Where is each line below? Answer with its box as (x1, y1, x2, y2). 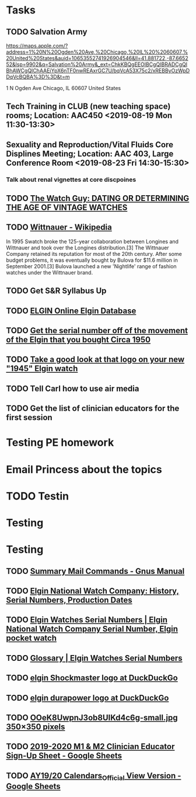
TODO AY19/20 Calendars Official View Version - (6, 771, 181, 782)
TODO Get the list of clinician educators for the (6, 404, 180, 414)
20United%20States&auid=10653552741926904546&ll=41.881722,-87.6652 (6, 55, 188, 61)
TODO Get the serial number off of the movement (6, 325, 188, 336)
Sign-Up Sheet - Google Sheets (6, 751, 123, 761)
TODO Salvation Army (6, 27, 87, 37)
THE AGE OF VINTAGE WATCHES (6, 203, 128, 213)
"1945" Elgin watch (6, 363, 78, 374)
